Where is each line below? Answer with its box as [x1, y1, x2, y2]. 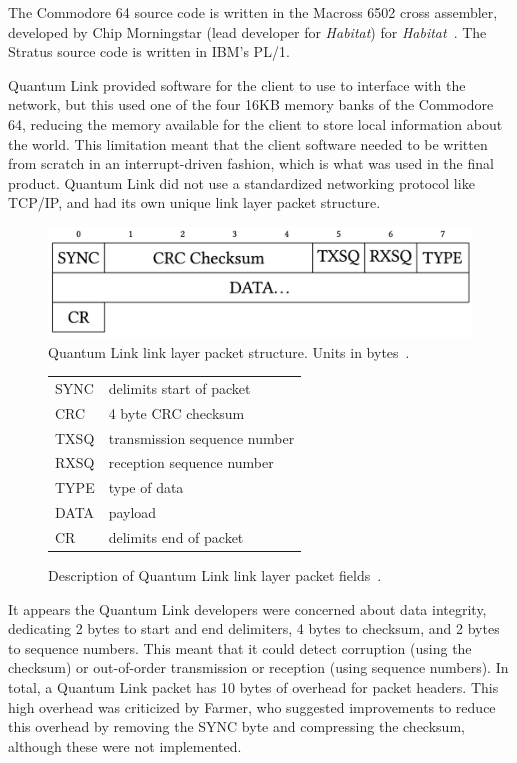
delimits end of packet [108, 526, 244, 547]
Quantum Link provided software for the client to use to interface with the [8, 74, 466, 95]
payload [108, 502, 157, 523]
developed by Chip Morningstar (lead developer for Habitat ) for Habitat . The [8, 21, 487, 42]
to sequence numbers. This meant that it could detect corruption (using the [8, 637, 472, 658]
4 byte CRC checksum [108, 402, 245, 423]
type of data [108, 477, 184, 498]
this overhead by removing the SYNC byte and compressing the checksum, [8, 716, 465, 737]
